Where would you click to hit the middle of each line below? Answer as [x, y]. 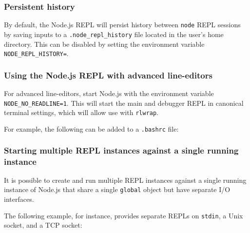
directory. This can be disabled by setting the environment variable [104, 44]
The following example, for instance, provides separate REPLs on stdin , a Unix [124, 215]
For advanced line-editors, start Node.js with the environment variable [109, 93]
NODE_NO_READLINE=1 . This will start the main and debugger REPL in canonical [124, 103]
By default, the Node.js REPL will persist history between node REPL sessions [122, 25]
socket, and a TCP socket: [43, 225]
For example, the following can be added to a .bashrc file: [91, 128]
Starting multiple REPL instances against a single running [121, 150]
